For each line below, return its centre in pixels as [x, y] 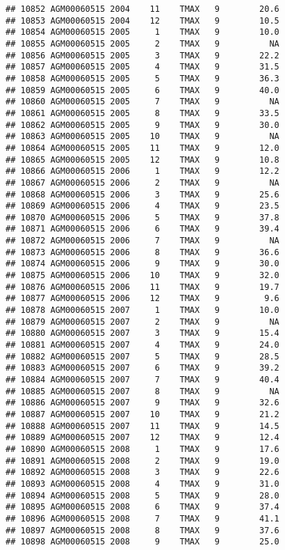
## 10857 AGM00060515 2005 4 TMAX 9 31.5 [142, 67]
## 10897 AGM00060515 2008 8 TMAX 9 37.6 [142, 530]
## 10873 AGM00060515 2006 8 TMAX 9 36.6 [142, 252]
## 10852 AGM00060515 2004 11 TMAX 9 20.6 [142, 9]
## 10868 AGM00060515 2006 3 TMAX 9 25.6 [142, 194]
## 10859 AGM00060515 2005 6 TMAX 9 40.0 [142, 90]
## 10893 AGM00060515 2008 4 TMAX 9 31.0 [142, 484]
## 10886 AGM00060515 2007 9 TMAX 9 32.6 [142, 403]
